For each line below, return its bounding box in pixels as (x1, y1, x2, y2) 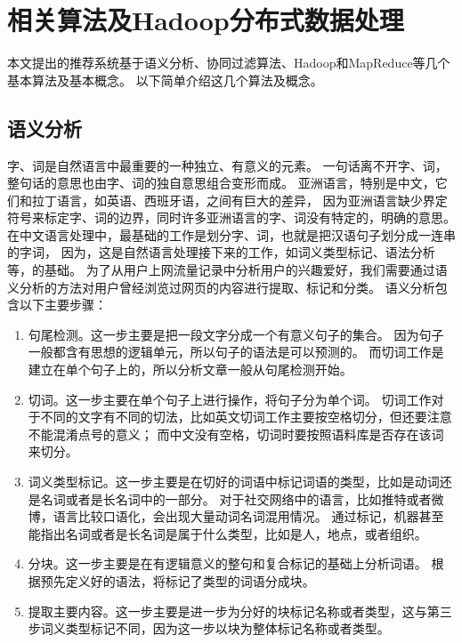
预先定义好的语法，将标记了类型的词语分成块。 (40, 571, 315, 590)
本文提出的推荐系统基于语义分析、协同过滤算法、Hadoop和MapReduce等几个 (7, 53, 450, 72)
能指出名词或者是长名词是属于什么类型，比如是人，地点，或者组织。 (28, 524, 427, 543)
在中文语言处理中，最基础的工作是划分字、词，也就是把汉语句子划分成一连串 (7, 225, 456, 244)
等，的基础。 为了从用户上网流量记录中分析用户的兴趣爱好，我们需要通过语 (7, 261, 448, 279)
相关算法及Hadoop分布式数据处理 (7, 2, 404, 38)
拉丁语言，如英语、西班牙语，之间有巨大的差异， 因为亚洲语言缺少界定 (31, 190, 448, 209)
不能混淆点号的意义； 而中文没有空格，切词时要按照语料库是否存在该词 (28, 424, 444, 443)
